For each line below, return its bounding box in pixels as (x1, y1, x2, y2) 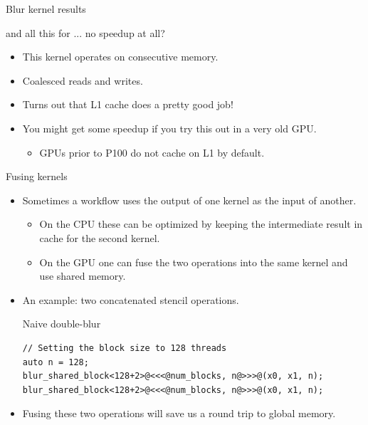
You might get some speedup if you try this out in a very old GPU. (22, 120, 317, 135)
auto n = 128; (22, 357, 89, 367)
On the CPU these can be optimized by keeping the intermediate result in (39, 216, 363, 231)
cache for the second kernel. (39, 230, 160, 245)
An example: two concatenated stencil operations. (22, 292, 239, 307)
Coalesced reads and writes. (22, 73, 143, 88)
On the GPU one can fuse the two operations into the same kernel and (39, 254, 348, 269)
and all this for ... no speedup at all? (6, 25, 165, 40)
